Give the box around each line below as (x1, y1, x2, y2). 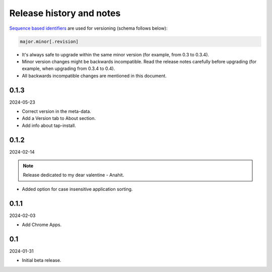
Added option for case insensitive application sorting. (22, 186, 133, 192)
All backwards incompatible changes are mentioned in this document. (22, 73, 167, 79)
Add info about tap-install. (22, 122, 77, 128)
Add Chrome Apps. (22, 222, 62, 228)
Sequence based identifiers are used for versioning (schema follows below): (9, 25, 168, 31)
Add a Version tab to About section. (22, 115, 96, 121)
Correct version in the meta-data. (22, 108, 92, 114)
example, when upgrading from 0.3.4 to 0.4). (22, 65, 115, 72)
